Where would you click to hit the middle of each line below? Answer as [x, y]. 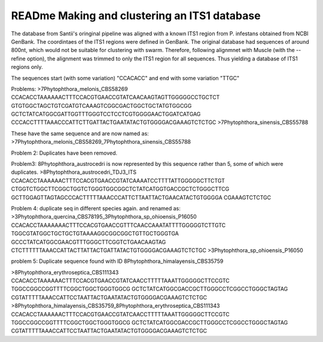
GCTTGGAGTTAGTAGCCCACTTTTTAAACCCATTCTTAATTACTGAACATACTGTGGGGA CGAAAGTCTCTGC [141, 197]
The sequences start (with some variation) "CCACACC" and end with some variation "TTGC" [125, 78]
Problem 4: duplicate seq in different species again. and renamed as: [96, 208]
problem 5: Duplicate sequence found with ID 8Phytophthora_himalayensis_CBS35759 [117, 261]
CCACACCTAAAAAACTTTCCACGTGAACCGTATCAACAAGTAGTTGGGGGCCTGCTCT [115, 97]
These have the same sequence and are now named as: [80, 133]
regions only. [27, 67]
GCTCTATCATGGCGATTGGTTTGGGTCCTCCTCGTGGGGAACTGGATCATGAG [106, 114]
